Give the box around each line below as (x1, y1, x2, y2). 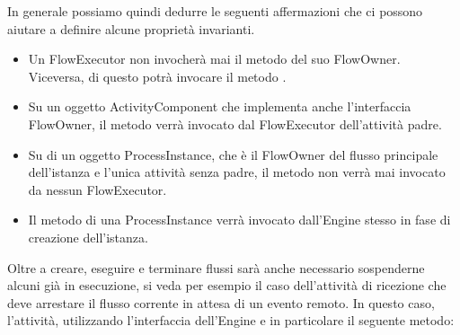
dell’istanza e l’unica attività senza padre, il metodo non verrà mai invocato (28, 163, 446, 181)
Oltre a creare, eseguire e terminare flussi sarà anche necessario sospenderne (7, 258, 425, 277)
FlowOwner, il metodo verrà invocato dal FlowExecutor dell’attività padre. (28, 114, 442, 133)
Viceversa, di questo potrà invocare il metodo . (28, 66, 287, 85)
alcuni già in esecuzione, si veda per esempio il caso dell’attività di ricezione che (7, 276, 447, 295)
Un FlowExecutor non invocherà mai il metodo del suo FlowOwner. (28, 49, 401, 68)
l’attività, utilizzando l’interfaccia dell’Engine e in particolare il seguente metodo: (7, 311, 455, 330)
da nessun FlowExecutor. (28, 180, 167, 198)
